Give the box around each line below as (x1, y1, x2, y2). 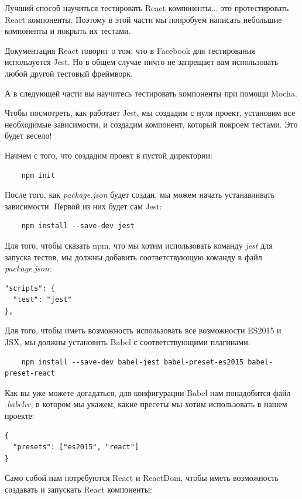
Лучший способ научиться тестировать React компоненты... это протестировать (5, 2, 289, 13)
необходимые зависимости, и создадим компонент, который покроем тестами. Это (5, 118, 298, 130)
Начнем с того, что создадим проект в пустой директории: (5, 149, 212, 161)
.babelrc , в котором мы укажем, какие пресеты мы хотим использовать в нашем (5, 398, 287, 410)
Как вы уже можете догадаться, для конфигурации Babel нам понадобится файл (5, 386, 291, 398)
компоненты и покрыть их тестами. (5, 25, 131, 37)
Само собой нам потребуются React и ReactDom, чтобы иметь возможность (5, 472, 279, 484)
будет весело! (5, 129, 52, 142)
